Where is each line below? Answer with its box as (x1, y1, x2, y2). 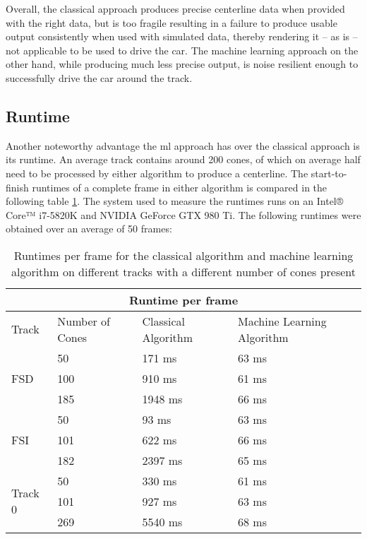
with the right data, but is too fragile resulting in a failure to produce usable (6, 15, 337, 30)
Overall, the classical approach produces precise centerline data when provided (6, 1, 345, 16)
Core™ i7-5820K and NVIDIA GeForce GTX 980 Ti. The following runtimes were (6, 207, 361, 222)
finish (6, 179, 29, 194)
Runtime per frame (128, 291, 239, 308)
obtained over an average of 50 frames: (6, 221, 172, 236)
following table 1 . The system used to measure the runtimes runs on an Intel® (6, 194, 344, 208)
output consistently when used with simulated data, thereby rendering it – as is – (6, 29, 358, 44)
